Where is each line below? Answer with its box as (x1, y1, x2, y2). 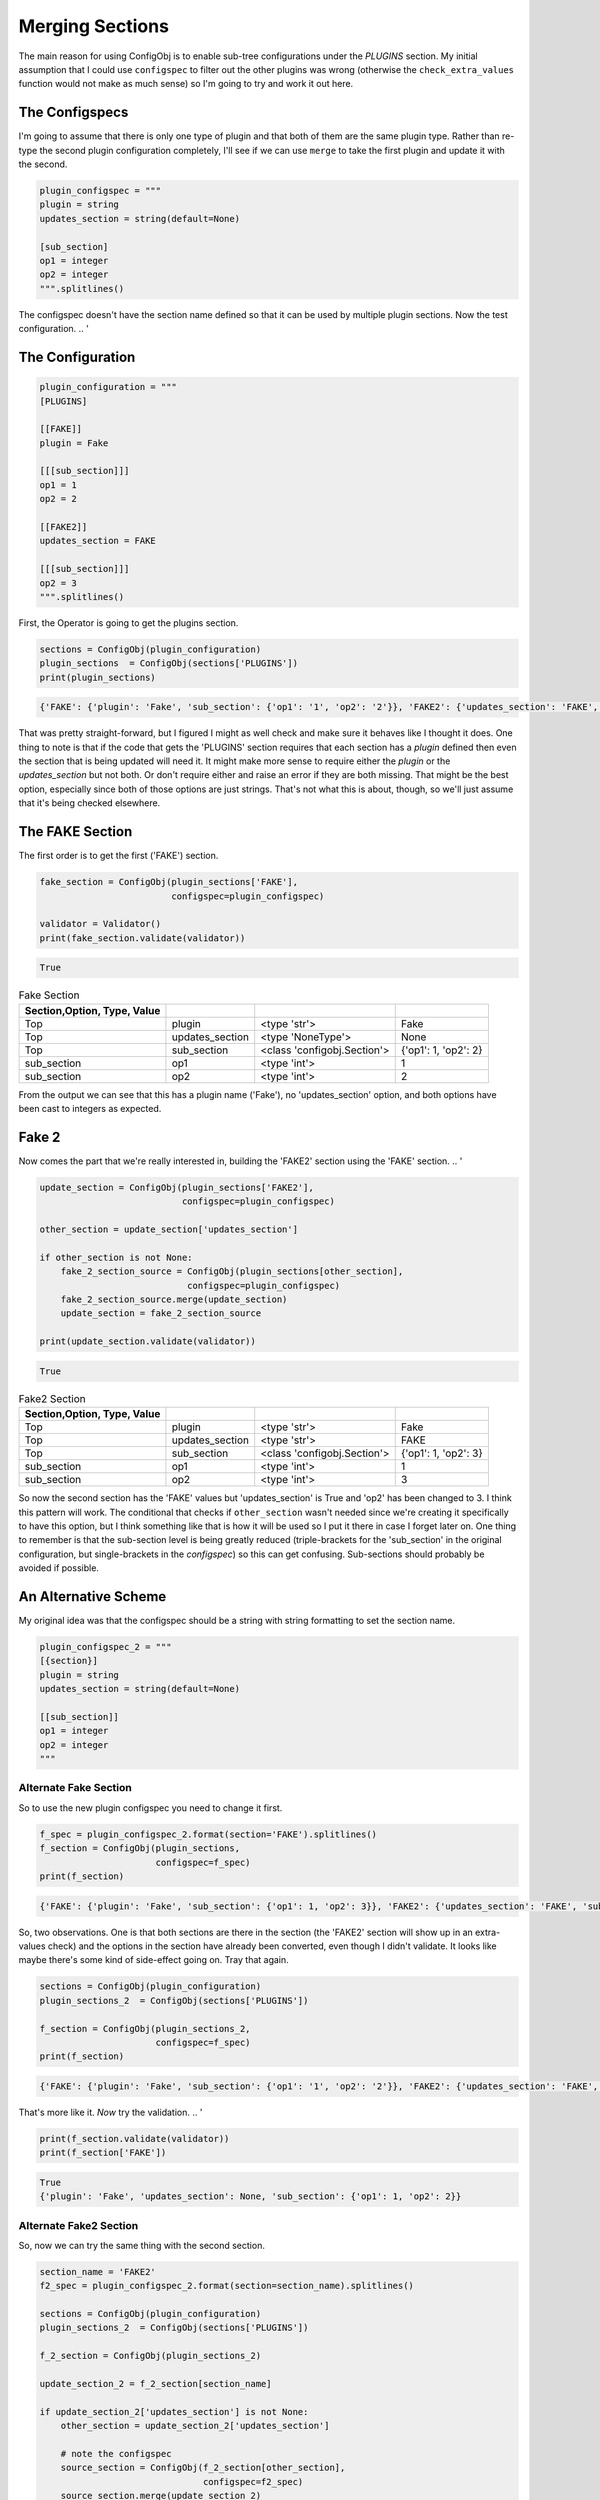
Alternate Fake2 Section (18, 2218, 139, 2232)
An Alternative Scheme (18, 1588, 167, 1605)
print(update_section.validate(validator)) (39, 1336, 257, 1347)
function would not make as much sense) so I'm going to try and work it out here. (18, 78, 354, 90)
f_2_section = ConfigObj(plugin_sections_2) (39, 2350, 262, 2362)
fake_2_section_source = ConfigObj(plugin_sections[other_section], (60, 1266, 404, 1277)
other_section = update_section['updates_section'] (39, 1224, 299, 1235)
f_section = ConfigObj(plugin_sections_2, (39, 2023, 251, 2034)
